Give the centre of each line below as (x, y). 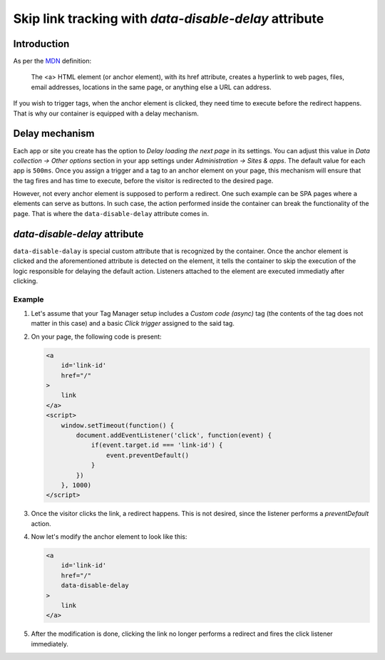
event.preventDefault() (147, 455)
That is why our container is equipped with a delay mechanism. (106, 113)
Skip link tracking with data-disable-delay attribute (169, 19)
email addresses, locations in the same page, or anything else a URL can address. (151, 87)
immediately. (50, 644)
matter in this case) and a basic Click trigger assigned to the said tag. (133, 324)
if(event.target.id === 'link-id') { (157, 445)
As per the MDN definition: (52, 61)
